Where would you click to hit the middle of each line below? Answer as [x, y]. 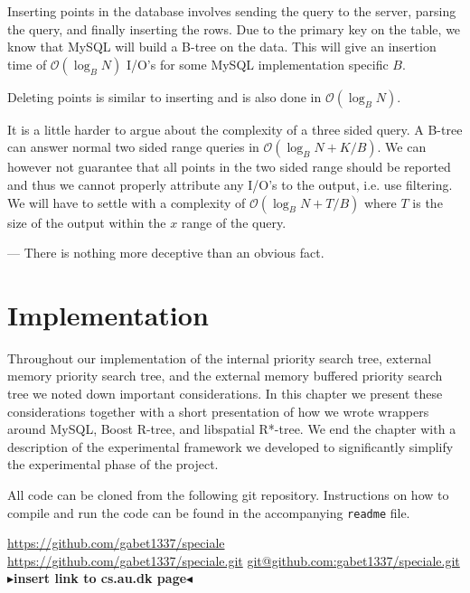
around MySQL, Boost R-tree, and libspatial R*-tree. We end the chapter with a [232, 429]
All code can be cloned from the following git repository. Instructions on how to [228, 495]
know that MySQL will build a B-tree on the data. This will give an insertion [222, 47]
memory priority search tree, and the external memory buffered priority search [225, 376]
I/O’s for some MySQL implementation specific [257, 64]
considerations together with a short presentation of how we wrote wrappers [218, 411]
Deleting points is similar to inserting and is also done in [164, 96]
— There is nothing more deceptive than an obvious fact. [166, 253]
